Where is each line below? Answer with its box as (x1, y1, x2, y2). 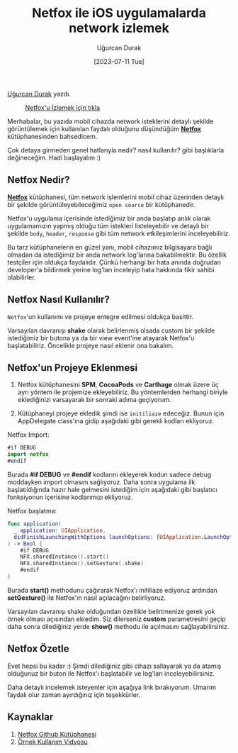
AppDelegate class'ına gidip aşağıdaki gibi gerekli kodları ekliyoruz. (17, 417, 215, 425)
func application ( (7, 520, 62, 528)
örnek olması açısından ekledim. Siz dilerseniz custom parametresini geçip (7, 615, 226, 623)
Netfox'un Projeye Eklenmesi (7, 362, 138, 374)
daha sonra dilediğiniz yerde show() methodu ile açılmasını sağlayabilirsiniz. (7, 622, 229, 630)
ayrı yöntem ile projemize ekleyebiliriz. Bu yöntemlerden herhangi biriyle (17, 388, 228, 396)
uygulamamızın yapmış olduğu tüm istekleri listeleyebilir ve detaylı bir (7, 221, 209, 230)
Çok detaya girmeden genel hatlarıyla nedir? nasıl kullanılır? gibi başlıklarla (7, 145, 225, 154)
